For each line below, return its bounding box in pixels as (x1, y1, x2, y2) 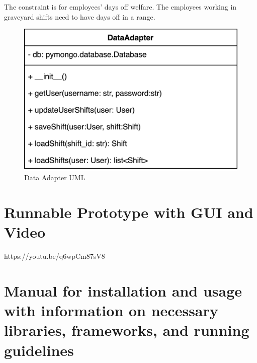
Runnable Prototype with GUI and (4, 202, 253, 223)
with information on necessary (4, 300, 218, 321)
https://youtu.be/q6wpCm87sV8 (4, 251, 105, 261)
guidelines (4, 339, 74, 360)
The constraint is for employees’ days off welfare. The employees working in (4, 2, 237, 12)
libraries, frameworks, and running (4, 320, 249, 340)
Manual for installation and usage (4, 280, 242, 301)
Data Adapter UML (24, 172, 85, 183)
